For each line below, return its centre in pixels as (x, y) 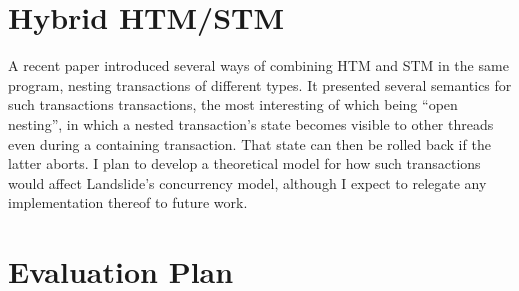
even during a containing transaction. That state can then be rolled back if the (249, 143)
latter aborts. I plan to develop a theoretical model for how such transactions (244, 163)
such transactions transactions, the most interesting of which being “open (233, 104)
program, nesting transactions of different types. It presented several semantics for (260, 84)
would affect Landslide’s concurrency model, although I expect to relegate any (247, 182)
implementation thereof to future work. (128, 202)
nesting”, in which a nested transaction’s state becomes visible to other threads (251, 123)
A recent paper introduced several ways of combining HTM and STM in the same (258, 65)
